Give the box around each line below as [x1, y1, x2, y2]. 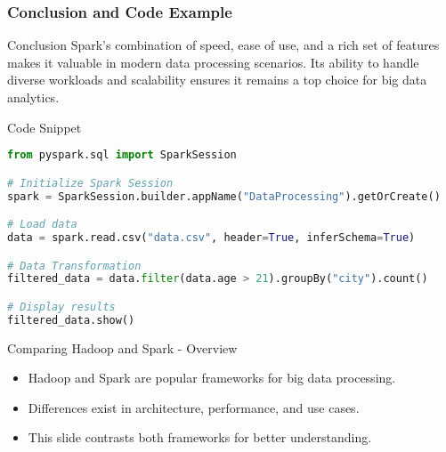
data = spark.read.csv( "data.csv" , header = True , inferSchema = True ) [7, 231, 416, 244]
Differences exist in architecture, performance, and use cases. [28, 398, 360, 416]
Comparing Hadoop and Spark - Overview [7, 338, 238, 357]
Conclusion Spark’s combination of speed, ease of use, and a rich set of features [7, 36, 440, 54]
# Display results [7, 300, 116, 313]
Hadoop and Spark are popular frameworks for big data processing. [28, 368, 396, 387]
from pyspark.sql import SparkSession [7, 149, 237, 162]
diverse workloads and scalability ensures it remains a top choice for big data [7, 70, 427, 89]
